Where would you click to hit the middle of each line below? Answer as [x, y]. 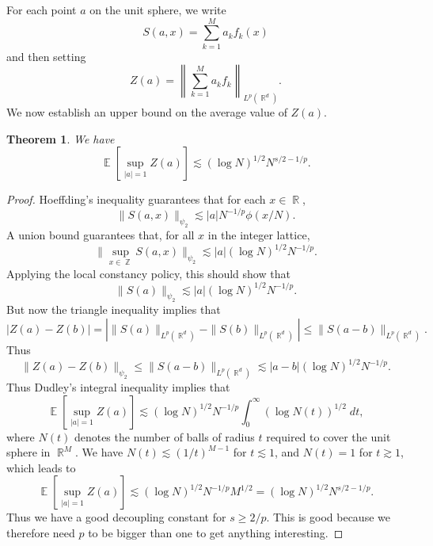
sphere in [28, 452]
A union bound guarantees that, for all [101, 235]
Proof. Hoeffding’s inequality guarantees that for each [136, 199]
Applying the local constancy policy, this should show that [148, 273]
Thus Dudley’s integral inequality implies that [118, 386]
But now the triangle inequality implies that [114, 309]
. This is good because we [328, 517]
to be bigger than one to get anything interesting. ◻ [216, 532]
